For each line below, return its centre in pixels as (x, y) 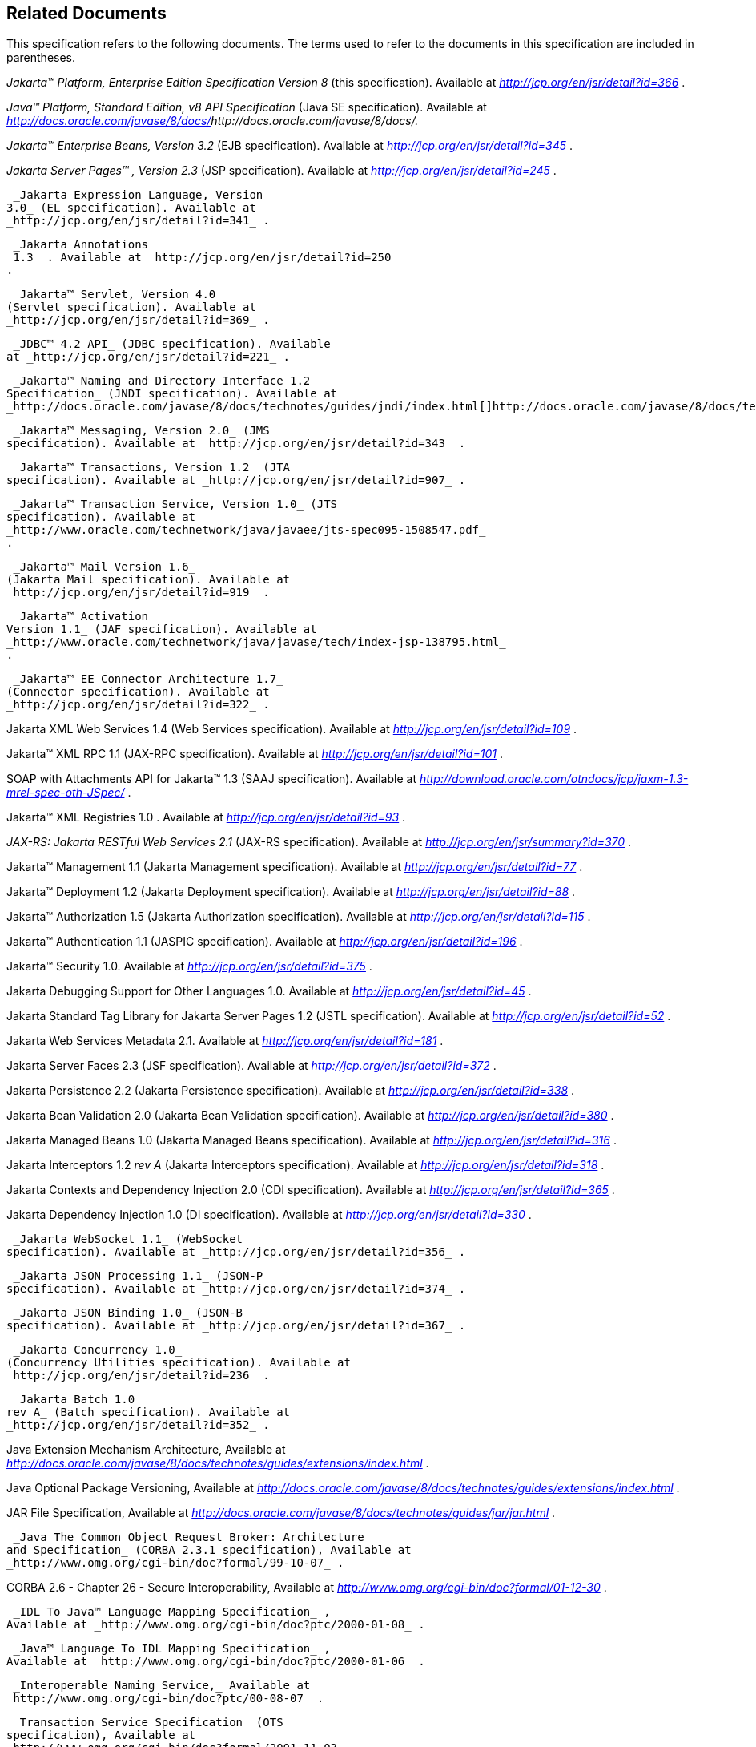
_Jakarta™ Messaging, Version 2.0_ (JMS (141, 431)
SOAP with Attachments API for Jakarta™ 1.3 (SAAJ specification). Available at (211, 779)
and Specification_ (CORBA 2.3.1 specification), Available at (209, 1550)
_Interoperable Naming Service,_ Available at (162, 1686)
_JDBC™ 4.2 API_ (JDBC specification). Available (172, 344)
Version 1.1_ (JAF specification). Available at (162, 629)
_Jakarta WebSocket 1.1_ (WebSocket (128, 1239)
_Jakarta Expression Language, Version (138, 195)
